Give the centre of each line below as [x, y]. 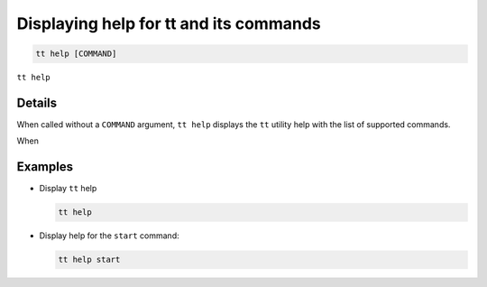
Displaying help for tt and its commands [169, 23]
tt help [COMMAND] [76, 54]
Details [37, 102]
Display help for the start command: [109, 236]
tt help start [89, 260]
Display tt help [68, 189]
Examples [45, 167]
